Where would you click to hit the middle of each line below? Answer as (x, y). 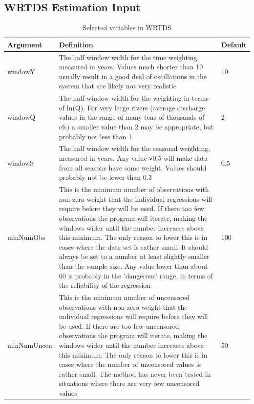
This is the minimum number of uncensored (124, 297)
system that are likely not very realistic (118, 86)
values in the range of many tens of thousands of (132, 117)
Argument (25, 44)
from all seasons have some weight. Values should (133, 167)
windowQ (21, 117)
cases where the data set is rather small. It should (133, 246)
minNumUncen (30, 345)
